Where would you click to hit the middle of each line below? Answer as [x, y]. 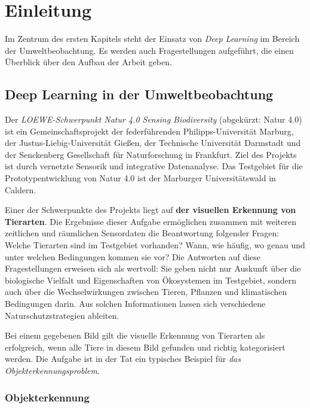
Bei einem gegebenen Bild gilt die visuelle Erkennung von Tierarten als [135, 335]
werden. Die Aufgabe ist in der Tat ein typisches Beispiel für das [123, 359]
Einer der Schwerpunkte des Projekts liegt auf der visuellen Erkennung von [151, 210]
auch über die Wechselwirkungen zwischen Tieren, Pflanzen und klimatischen [146, 292]
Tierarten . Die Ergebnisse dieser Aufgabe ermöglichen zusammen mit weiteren [151, 221]
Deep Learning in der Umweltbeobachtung [139, 94]
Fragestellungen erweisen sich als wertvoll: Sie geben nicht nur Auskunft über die [153, 268]
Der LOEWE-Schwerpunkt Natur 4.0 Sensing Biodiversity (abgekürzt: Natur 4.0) [154, 119]
